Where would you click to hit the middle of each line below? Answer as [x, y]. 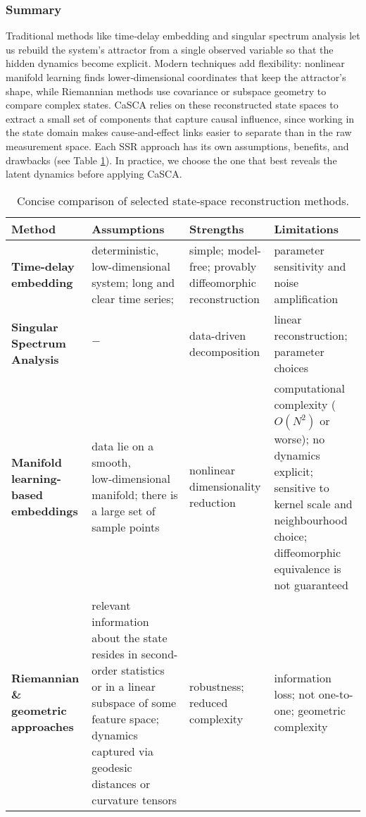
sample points [126, 527]
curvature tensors [134, 799]
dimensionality [225, 486]
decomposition [225, 351]
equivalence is [308, 568]
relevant [111, 605]
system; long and [133, 282]
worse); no [299, 438]
